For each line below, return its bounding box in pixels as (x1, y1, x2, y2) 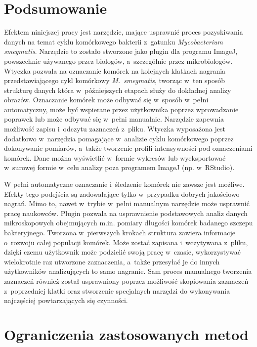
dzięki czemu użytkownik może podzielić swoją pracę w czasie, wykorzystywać (4, 247, 241, 257)
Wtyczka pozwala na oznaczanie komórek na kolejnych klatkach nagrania (4, 65, 226, 76)
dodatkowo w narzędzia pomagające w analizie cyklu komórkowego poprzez (4, 133, 234, 143)
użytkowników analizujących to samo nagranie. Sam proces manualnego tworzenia (4, 266, 252, 276)
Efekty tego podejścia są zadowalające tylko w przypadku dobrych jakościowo (4, 188, 240, 199)
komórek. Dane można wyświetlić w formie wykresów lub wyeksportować (4, 152, 226, 163)
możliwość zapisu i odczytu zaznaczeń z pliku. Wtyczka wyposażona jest (4, 124, 225, 134)
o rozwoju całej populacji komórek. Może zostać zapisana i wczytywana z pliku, (4, 237, 248, 247)
